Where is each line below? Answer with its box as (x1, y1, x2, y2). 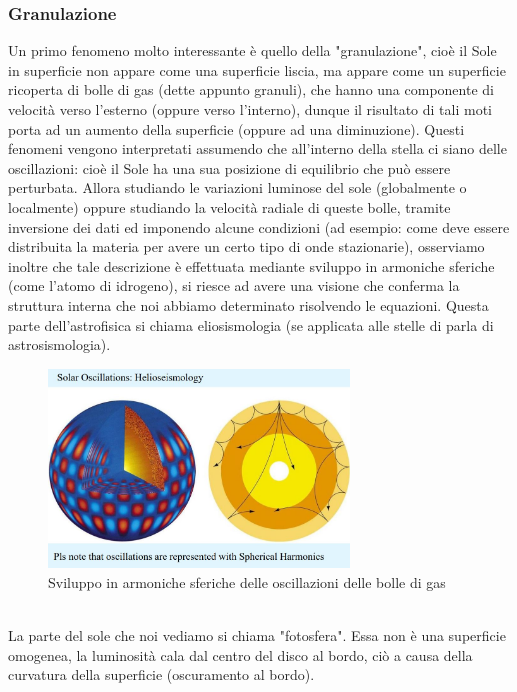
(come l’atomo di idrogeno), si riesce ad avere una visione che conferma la (8, 275, 460, 296)
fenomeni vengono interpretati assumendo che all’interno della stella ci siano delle (8, 138, 507, 159)
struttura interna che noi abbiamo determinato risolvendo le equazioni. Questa (8, 294, 489, 315)
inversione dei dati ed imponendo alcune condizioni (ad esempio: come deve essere (8, 216, 510, 237)
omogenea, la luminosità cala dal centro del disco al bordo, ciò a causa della (8, 644, 473, 665)
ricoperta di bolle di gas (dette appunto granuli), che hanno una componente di (8, 79, 494, 100)
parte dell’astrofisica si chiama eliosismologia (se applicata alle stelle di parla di (8, 314, 494, 335)
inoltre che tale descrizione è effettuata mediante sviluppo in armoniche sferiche (8, 255, 495, 276)
